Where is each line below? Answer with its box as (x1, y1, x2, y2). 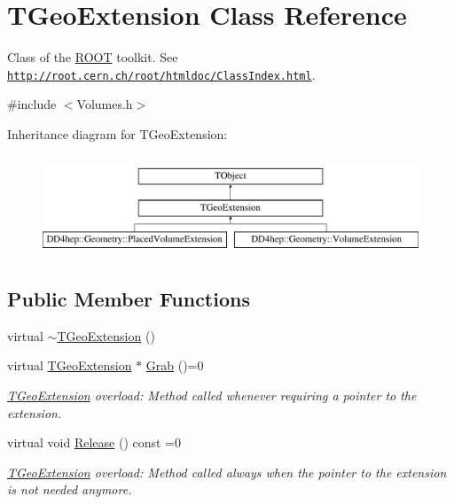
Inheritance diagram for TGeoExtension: (7, 124, 228, 143)
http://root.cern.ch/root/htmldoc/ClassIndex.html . (7, 65, 316, 83)
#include (7, 95, 57, 113)
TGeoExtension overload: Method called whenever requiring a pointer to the (7, 385, 417, 404)
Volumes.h (76, 95, 133, 113)
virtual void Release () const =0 (7, 433, 182, 452)
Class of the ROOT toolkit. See (7, 48, 178, 66)
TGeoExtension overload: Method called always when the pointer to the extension (7, 462, 447, 481)
